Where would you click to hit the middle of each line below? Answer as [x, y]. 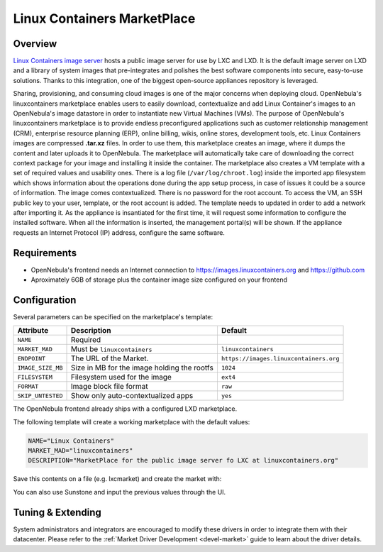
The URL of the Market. [110, 358]
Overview [35, 44]
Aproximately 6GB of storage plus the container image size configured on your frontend [159, 280]
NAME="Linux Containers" [71, 441]
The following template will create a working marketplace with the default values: [132, 421]
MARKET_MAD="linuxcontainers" [81, 451]
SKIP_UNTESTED [40, 396]
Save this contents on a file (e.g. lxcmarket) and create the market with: [117, 479]
